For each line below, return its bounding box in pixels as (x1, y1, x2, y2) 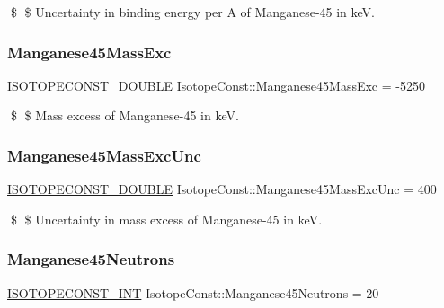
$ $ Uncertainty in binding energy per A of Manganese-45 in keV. (10, 3, 375, 21)
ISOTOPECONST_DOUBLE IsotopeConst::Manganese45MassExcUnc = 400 (7, 180, 437, 198)
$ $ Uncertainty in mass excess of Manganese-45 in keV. (10, 209, 323, 228)
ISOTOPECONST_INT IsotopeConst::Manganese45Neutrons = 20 (7, 283, 379, 302)
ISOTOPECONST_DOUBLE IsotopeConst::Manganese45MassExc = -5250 (7, 75, 425, 94)
